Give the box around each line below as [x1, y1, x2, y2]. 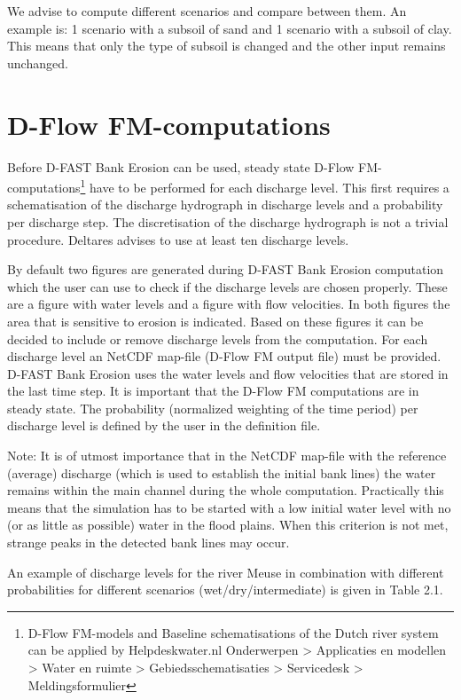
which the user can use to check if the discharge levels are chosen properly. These [7, 277, 448, 295]
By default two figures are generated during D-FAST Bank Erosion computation [7, 260, 444, 279]
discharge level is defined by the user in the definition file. [7, 416, 321, 435]
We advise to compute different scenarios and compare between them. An [7, 2, 407, 20]
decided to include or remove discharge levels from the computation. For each [7, 329, 428, 348]
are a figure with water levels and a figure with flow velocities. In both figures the [7, 295, 450, 313]
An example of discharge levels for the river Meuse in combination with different [7, 562, 444, 581]
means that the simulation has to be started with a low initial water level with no [7, 498, 451, 516]
